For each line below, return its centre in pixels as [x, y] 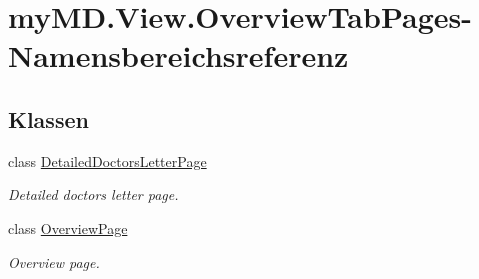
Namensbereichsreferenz [178, 55]
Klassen [48, 118]
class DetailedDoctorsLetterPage [107, 160]
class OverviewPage [68, 227]
